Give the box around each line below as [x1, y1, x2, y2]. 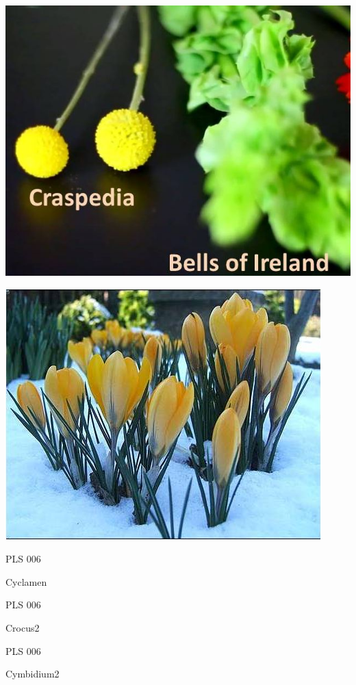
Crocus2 [5, 621, 40, 635]
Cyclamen [5, 574, 47, 589]
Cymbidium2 [5, 667, 60, 681]
